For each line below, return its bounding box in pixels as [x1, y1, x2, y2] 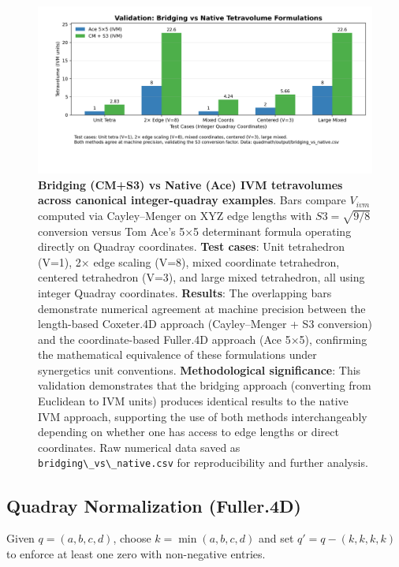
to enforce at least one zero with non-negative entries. [6, 545, 266, 561]
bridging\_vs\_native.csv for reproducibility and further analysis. [38, 454, 368, 471]
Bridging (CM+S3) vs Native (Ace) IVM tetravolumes [38, 176, 343, 192]
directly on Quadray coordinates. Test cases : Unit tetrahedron [38, 238, 345, 255]
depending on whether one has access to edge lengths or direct [38, 423, 339, 440]
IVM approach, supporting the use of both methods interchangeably [38, 408, 367, 424]
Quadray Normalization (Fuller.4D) [6, 493, 301, 517]
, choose [113, 530, 151, 546]
